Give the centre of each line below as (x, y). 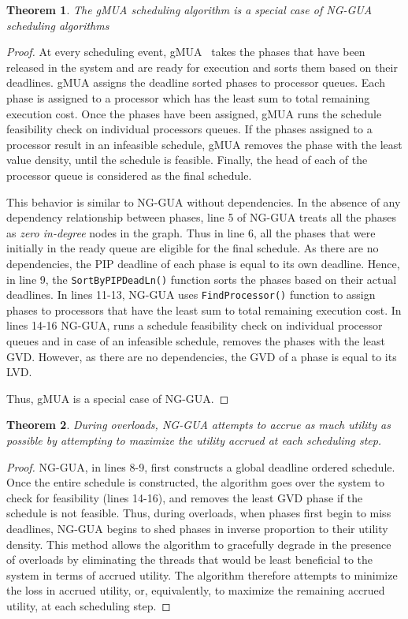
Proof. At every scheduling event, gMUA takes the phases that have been (186, 52)
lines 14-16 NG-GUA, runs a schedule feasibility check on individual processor (195, 325)
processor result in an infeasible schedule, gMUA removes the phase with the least (204, 144)
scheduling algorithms (58, 25)
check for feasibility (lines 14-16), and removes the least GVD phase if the (185, 497)
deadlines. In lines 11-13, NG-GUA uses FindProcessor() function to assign (191, 295)
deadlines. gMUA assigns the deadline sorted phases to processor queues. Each (196, 82)
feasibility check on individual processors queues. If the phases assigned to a (189, 129)
